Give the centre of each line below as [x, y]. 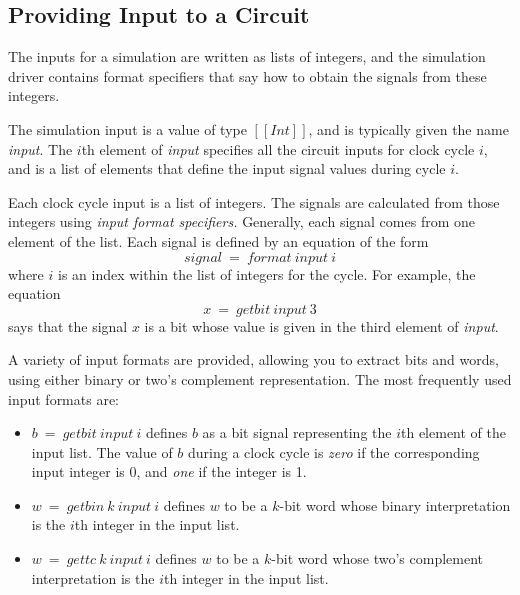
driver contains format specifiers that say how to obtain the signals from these [247, 75]
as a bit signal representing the [297, 432]
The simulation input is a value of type [127, 128]
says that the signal [68, 325]
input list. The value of [102, 451]
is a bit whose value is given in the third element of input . [321, 325]
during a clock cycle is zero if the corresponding [334, 451]
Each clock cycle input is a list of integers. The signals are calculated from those [254, 201]
